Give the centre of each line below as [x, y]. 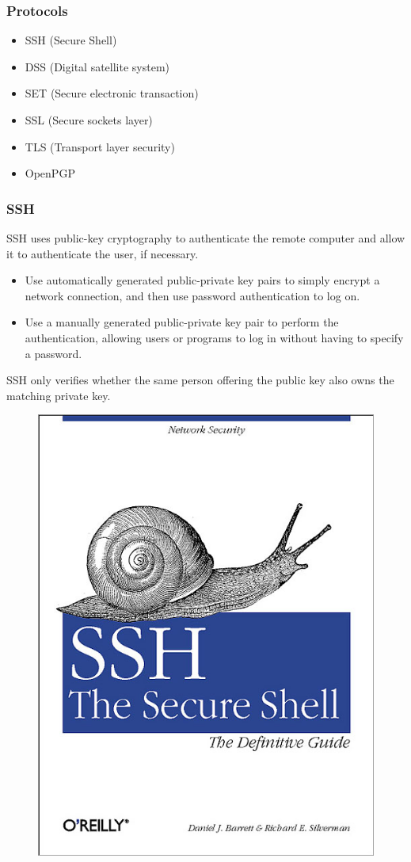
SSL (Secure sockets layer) [89, 120]
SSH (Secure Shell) [71, 40]
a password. [53, 353]
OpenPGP [50, 173]
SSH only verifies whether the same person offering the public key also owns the [200, 380]
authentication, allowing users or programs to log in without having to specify [214, 337]
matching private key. [59, 395]
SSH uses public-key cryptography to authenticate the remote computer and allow [206, 238]
